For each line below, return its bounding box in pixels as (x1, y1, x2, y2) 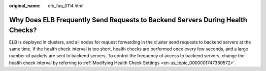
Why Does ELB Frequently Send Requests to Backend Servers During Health (9, 15, 247, 24)
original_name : (9, 3, 41, 8)
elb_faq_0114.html (48, 3, 84, 8)
